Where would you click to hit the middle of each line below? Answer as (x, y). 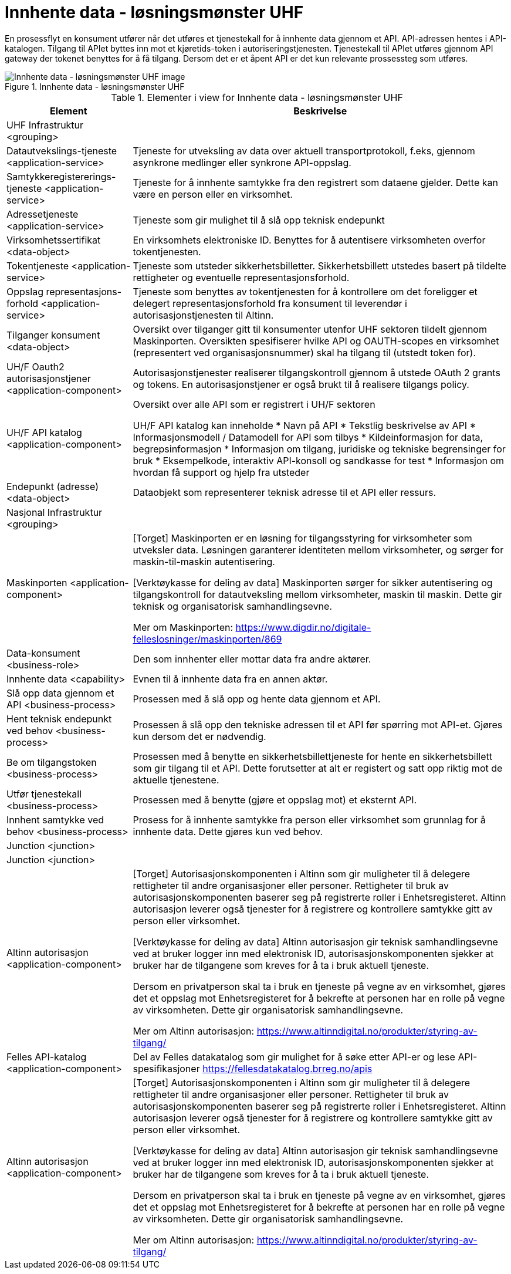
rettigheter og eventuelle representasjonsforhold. (241, 277)
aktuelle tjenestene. (176, 780)
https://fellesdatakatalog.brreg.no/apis (287, 1068)
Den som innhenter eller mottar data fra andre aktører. (252, 659)
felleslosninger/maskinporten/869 (207, 639)
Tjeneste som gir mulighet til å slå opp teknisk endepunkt (259, 220)
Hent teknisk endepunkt (59, 719)
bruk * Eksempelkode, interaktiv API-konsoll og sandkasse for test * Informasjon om (319, 460)
